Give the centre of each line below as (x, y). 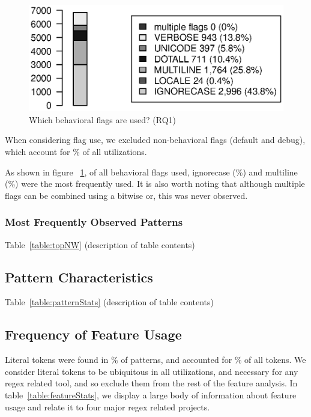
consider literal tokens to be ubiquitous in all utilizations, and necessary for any (152, 371)
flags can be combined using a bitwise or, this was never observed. (126, 195)
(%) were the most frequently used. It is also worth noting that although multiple (155, 184)
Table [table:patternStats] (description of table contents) (110, 302)
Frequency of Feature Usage (93, 334)
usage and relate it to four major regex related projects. (107, 406)
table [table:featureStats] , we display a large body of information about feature (151, 395)
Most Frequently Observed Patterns (94, 222)
